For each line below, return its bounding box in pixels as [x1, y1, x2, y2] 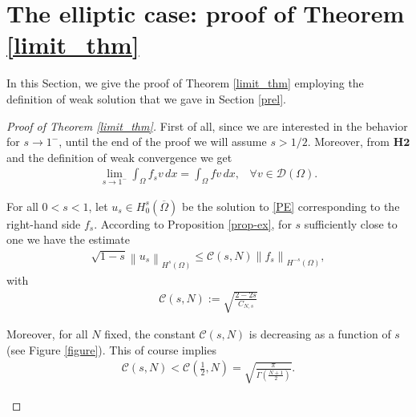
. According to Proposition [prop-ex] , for [94, 215, 292, 232]
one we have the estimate [6, 231, 131, 248]
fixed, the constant [104, 326, 196, 342]
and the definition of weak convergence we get [6, 148, 232, 165]
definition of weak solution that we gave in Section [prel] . [6, 90, 286, 107]
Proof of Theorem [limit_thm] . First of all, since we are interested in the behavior [6, 117, 408, 134]
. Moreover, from [307, 133, 390, 150]
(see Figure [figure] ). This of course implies [6, 341, 216, 358]
